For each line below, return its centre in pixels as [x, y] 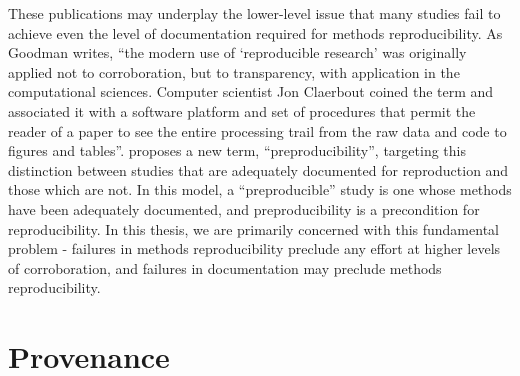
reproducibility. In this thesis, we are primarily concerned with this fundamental [253, 228]
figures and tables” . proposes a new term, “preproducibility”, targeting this [237, 150]
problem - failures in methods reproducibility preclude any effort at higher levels [254, 248]
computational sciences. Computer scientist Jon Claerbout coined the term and [251, 91]
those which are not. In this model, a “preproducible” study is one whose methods [260, 189]
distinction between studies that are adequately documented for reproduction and [258, 169]
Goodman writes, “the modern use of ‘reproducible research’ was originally [237, 52]
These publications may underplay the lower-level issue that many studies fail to [254, 13]
